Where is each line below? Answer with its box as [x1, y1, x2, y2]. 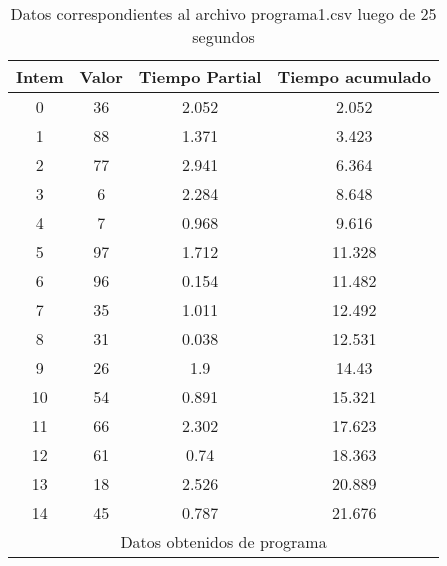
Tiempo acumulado [277, 65, 432, 88]
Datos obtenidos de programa [120, 530, 327, 553]
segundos [192, 25, 255, 48]
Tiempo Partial [138, 65, 262, 88]
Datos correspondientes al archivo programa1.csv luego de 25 [10, 2, 437, 25]
